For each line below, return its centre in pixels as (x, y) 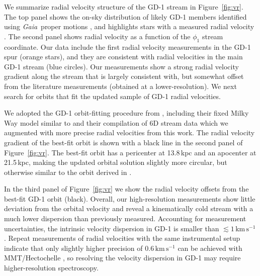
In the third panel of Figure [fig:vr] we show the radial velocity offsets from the (126, 189)
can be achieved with (210, 248)
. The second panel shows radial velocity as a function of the (97, 36)
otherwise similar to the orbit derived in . (68, 172)
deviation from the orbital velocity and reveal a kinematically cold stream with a (129, 208)
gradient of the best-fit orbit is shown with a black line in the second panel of (123, 142)
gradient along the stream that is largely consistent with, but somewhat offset (124, 76)
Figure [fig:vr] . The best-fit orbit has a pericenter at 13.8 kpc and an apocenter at (130, 152)
